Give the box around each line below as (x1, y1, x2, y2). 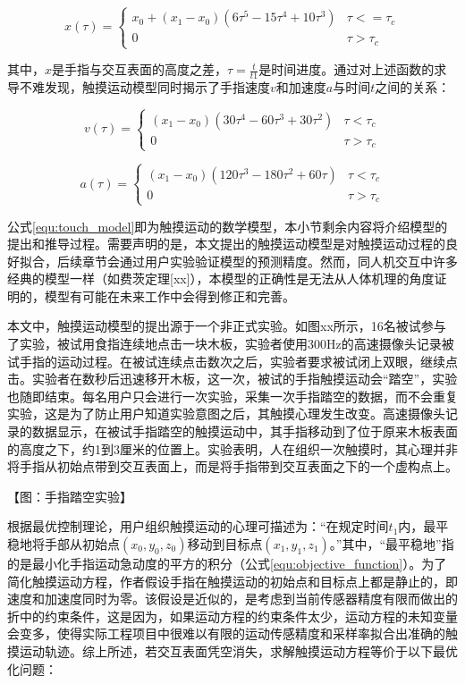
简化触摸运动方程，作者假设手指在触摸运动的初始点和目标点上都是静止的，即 (7, 571, 458, 590)
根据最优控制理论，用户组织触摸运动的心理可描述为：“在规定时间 (7, 517, 389, 536)
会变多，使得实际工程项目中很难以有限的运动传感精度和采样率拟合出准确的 (7, 624, 445, 643)
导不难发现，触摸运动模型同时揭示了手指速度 (7, 77, 270, 96)
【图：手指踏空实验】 (7, 486, 132, 505)
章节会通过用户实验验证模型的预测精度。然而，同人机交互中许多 (81, 251, 458, 270)
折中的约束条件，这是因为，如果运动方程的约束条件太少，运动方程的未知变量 (7, 606, 458, 625)
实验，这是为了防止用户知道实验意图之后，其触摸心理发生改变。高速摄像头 (7, 404, 445, 423)
